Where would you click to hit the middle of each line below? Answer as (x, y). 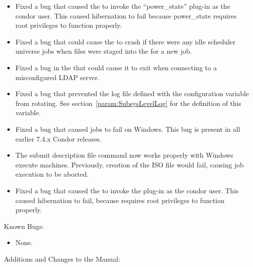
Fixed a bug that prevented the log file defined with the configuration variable (132, 93)
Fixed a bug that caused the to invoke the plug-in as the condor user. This (127, 190)
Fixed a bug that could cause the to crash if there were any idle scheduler (126, 41)
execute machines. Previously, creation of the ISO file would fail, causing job (129, 164)
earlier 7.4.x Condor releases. (58, 138)
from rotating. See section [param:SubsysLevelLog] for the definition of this (128, 103)
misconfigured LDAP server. (58, 77)
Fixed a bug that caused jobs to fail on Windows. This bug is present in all (128, 129)
